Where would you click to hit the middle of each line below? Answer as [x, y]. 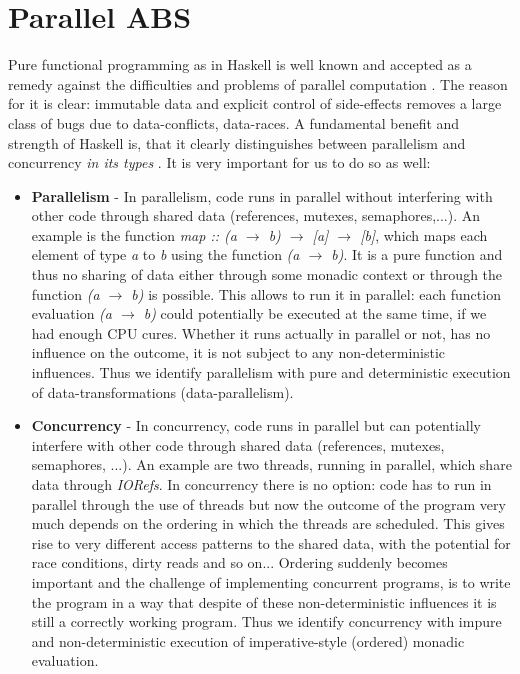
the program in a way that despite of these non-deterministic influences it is [264, 601]
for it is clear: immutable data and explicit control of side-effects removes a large [255, 103]
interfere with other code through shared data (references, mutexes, [238, 444]
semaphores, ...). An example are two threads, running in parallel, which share [271, 464]
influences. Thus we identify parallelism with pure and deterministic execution [271, 372]
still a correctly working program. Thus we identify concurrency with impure [266, 621]
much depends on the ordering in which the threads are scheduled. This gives [268, 523]
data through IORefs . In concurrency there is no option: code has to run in [261, 484]
